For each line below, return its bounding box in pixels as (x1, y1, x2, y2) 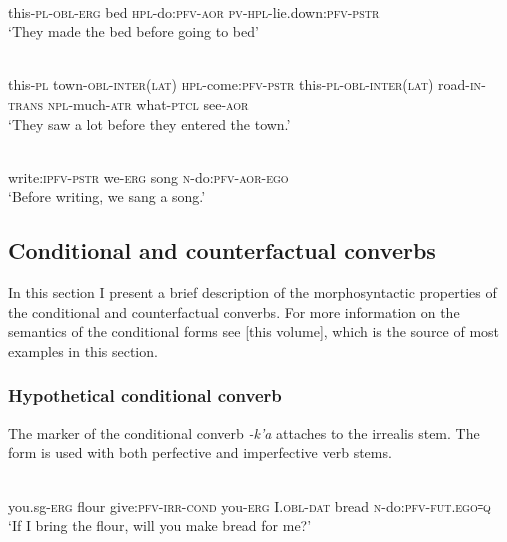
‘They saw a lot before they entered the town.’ (8, 113, 291, 134)
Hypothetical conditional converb (8, 383, 282, 408)
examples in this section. (8, 340, 158, 361)
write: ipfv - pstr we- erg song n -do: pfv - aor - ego (8, 166, 289, 187)
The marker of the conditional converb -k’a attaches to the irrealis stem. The (8, 422, 480, 443)
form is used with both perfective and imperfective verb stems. (8, 442, 392, 463)
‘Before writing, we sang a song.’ (8, 186, 206, 207)
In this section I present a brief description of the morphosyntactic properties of (8, 282, 497, 303)
